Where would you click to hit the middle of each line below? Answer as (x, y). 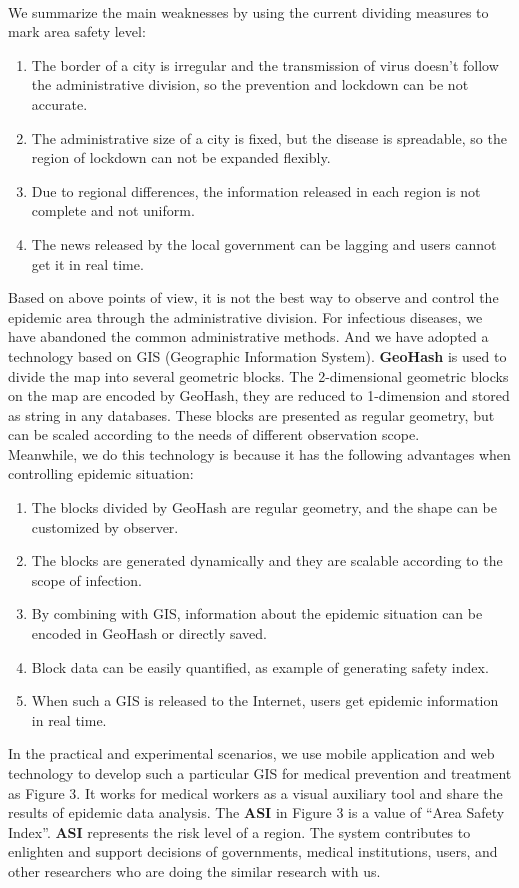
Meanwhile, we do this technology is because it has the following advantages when (259, 453)
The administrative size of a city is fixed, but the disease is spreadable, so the (269, 137)
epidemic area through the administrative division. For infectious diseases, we (245, 316)
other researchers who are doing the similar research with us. (194, 870)
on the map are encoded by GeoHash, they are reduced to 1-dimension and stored (259, 395)
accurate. (59, 103)
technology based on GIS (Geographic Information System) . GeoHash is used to (257, 355)
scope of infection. (86, 579)
